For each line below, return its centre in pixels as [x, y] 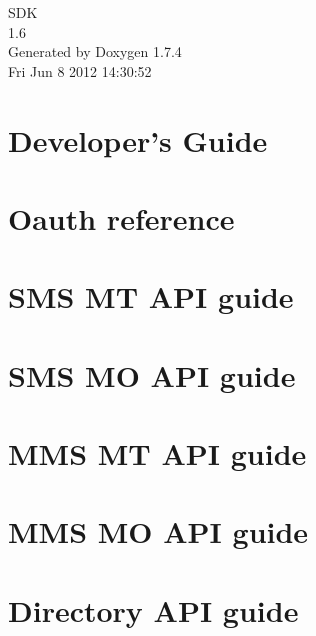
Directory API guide [153, 609]
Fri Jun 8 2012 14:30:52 [80, 70]
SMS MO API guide [152, 374]
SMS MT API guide [151, 296]
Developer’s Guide [138, 139]
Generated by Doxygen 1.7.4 [95, 51]
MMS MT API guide [157, 453]
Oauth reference [121, 217]
